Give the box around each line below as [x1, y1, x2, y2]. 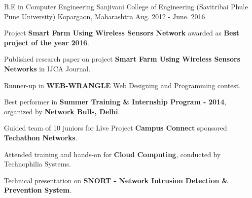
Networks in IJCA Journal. [4, 63, 91, 73]
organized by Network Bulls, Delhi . [4, 106, 120, 116]
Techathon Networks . [4, 132, 77, 142]
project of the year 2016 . [4, 37, 89, 47]
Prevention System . [4, 185, 72, 195]
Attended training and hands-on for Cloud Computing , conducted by [4, 149, 221, 159]
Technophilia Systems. [4, 159, 71, 169]
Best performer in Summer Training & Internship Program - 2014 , [4, 97, 227, 107]
